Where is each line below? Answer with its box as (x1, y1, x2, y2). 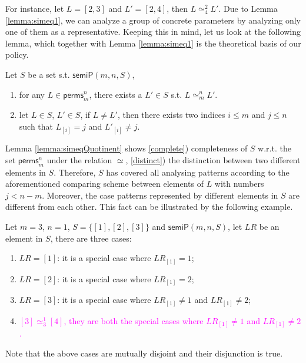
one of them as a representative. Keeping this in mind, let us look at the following (5, 25, 301, 38)
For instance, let (5, 2, 64, 14)
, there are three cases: (50, 232, 132, 244)
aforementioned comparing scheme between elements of (5, 177, 204, 190)
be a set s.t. (28, 68, 70, 80)
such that (19, 120, 54, 132)
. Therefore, (54, 166, 96, 178)
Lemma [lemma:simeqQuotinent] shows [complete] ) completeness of (5, 142, 248, 154)
